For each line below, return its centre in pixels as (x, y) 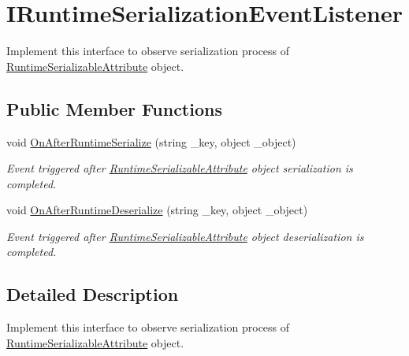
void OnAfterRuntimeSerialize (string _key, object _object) (151, 141)
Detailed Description (93, 294)
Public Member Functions (114, 108)
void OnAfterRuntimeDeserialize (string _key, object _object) (157, 210)
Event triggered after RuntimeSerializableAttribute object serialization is (180, 168)
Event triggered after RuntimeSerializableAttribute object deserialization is (185, 236)
